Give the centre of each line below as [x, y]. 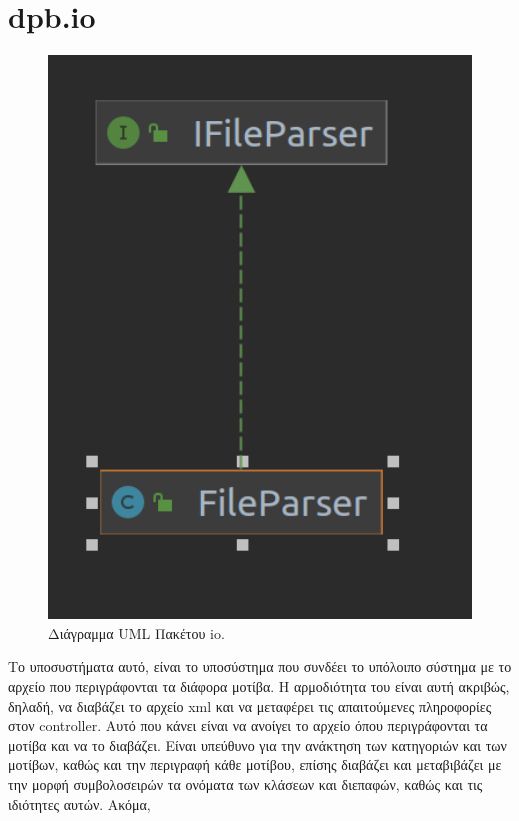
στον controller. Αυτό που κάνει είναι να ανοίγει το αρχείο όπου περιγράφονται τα [248, 725]
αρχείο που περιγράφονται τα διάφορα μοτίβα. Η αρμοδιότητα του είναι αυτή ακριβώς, [259, 686]
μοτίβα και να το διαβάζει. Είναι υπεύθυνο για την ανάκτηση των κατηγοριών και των [257, 744]
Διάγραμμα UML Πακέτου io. [136, 632]
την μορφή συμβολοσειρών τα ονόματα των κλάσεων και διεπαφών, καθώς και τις [245, 784]
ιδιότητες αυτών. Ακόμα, [79, 803]
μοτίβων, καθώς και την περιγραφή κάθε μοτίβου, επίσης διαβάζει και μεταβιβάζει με [255, 764]
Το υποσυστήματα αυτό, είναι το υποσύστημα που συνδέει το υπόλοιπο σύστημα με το [260, 666]
